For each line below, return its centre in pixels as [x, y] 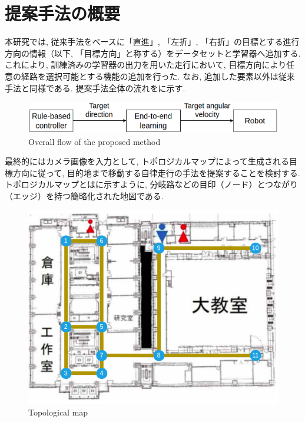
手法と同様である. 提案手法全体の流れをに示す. [95, 88]
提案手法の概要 [63, 13]
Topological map [58, 412]
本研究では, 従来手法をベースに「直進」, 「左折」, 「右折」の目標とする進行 [152, 42]
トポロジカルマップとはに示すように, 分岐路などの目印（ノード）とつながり [151, 184]
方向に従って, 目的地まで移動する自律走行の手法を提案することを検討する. [156, 172]
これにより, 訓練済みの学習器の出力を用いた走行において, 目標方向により [146, 65]
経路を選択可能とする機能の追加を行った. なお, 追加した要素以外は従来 [158, 76]
